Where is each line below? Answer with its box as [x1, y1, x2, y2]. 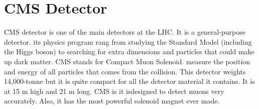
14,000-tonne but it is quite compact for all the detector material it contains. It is [4, 76, 255, 86]
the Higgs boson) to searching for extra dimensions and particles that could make [4, 46, 254, 57]
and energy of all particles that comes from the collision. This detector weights [4, 66, 246, 76]
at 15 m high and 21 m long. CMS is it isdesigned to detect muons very [4, 85, 224, 96]
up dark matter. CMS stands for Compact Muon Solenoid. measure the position [4, 56, 250, 66]
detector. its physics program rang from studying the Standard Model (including [4, 36, 252, 47]
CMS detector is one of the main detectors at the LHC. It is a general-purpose [4, 27, 245, 37]
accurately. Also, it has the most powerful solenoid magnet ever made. [4, 95, 220, 106]
